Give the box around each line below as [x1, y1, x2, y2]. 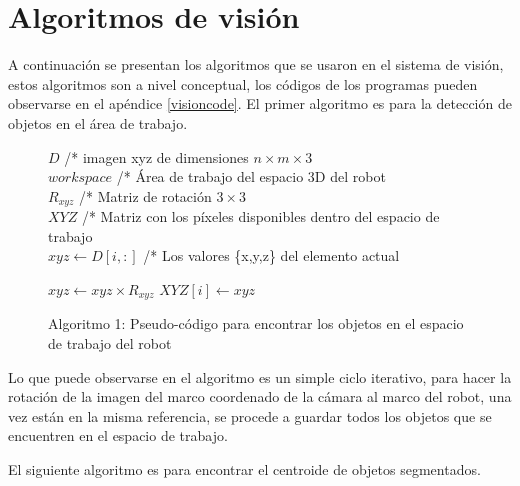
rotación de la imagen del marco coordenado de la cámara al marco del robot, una [8, 386, 512, 407]
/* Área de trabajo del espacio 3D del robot [116, 166, 386, 187]
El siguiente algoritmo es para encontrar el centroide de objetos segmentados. [8, 458, 481, 479]
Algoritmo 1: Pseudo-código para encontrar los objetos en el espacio [48, 313, 464, 334]
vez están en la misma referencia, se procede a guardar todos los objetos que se [8, 405, 492, 426]
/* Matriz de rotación [79, 185, 212, 206]
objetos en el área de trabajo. [8, 112, 188, 133]
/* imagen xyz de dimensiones [64, 146, 249, 167]
